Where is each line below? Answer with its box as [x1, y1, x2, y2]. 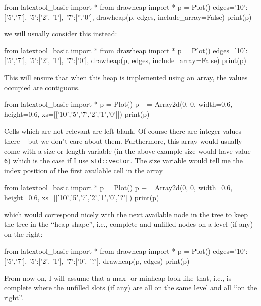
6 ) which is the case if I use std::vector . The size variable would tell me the [4, 155, 243, 166]
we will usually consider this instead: [4, 28, 117, 39]
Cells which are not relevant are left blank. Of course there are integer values [4, 126, 242, 136]
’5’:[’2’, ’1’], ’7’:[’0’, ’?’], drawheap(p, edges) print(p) [29, 255, 190, 266]
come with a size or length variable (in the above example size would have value [4, 145, 251, 156]
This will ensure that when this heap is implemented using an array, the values [4, 72, 248, 82]
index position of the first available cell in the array [4, 165, 163, 175]
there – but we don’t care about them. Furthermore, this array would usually [4, 135, 242, 146]
